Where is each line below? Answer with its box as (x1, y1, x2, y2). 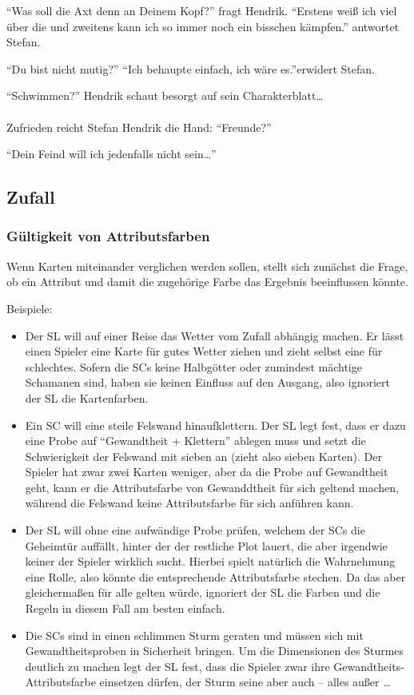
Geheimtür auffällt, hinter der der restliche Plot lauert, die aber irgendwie (25, 537, 388, 554)
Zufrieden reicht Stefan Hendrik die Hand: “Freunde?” (6, 118, 272, 135)
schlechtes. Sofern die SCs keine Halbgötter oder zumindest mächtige (25, 358, 362, 375)
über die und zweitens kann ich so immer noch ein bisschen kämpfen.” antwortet (6, 18, 400, 34)
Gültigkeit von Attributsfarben (6, 226, 210, 246)
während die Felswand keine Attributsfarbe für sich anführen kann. (25, 494, 354, 511)
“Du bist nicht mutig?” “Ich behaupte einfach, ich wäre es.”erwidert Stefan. (6, 60, 375, 77)
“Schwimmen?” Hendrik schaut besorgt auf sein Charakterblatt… (6, 87, 324, 104)
